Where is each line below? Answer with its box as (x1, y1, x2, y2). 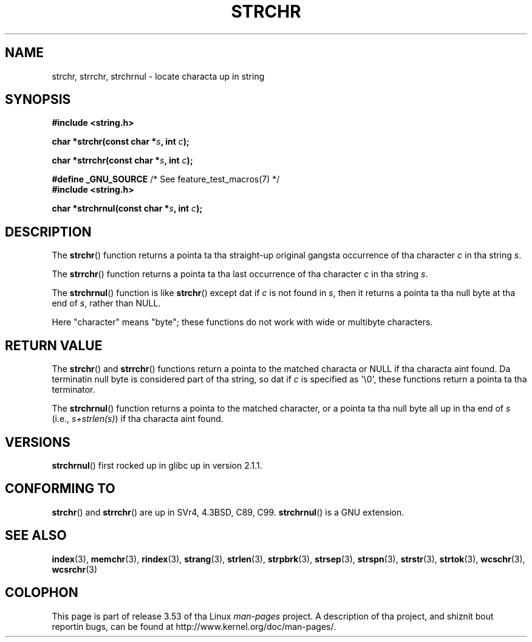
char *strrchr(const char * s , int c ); (52, 155, 193, 166)
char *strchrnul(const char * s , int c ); (52, 203, 203, 214)
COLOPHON (5, 585, 78, 601)
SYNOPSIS (5, 92, 71, 108)
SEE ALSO (5, 528, 67, 544)
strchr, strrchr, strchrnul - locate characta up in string (52, 71, 265, 81)
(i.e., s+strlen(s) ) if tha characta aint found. (52, 413, 223, 424)
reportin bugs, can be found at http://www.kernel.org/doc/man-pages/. (52, 621, 336, 632)
